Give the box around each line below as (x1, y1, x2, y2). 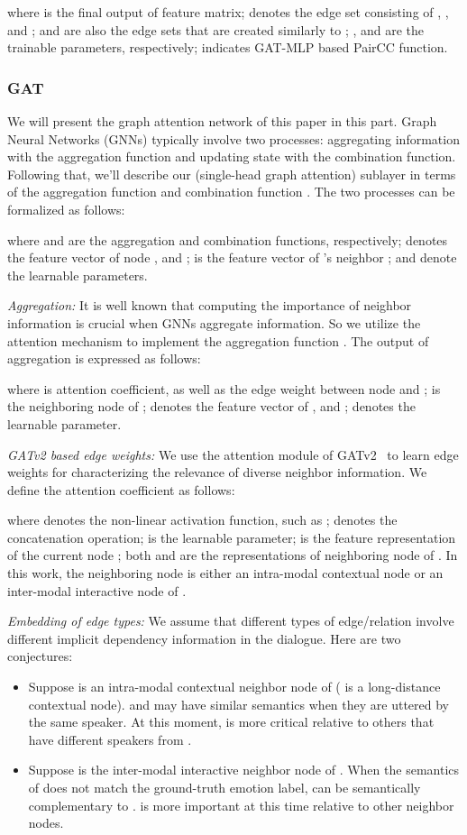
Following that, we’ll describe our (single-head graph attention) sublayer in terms (7, 164, 456, 183)
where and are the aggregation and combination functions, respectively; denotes (7, 230, 448, 249)
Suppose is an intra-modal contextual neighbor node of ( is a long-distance (28, 677, 441, 696)
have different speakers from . (28, 729, 192, 748)
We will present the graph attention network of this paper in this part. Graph (7, 112, 437, 130)
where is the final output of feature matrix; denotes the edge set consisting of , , (7, 3, 449, 21)
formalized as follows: (7, 199, 125, 218)
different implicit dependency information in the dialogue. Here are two (7, 629, 401, 647)
